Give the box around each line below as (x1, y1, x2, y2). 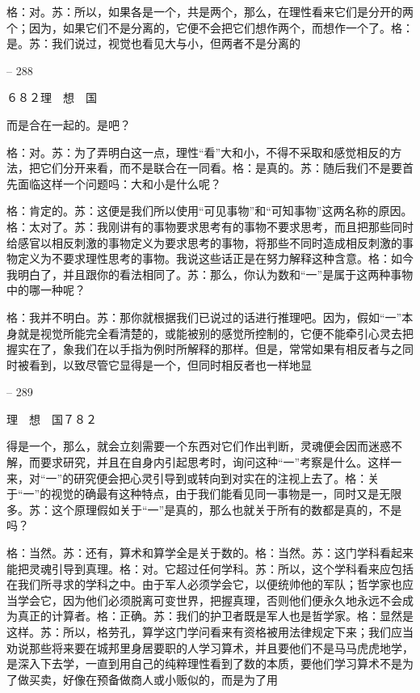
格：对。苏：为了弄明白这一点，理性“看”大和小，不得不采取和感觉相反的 (6, 143, 391, 160)
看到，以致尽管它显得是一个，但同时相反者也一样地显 (28, 356, 312, 373)
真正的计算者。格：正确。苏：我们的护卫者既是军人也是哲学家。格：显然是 (17, 607, 414, 624)
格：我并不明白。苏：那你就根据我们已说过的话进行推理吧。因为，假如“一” (6, 308, 402, 325)
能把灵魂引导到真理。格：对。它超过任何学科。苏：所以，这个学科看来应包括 (6, 560, 414, 577)
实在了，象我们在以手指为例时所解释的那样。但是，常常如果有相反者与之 (17, 340, 402, 357)
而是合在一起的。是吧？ (6, 116, 131, 133)
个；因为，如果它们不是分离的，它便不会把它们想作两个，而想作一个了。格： (6, 19, 414, 36)
